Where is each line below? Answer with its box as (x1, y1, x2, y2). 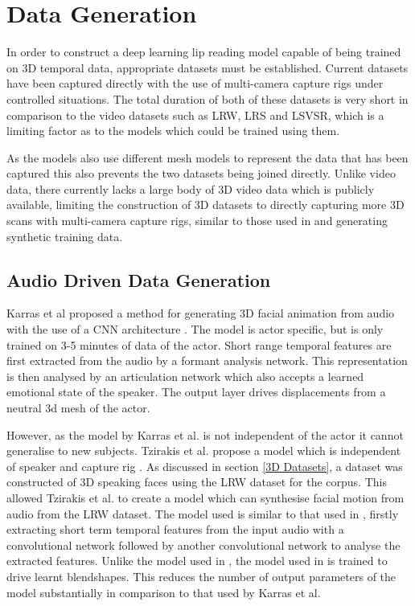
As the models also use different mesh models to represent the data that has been (6, 149, 409, 166)
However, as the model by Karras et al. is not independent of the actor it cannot (6, 426, 404, 443)
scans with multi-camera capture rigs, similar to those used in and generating (6, 212, 388, 229)
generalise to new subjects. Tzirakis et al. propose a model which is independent (6, 442, 401, 459)
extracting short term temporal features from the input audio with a (6, 521, 344, 538)
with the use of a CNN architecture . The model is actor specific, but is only (6, 321, 384, 338)
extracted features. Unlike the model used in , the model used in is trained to (6, 552, 388, 569)
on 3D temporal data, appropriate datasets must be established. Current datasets (6, 59, 409, 76)
